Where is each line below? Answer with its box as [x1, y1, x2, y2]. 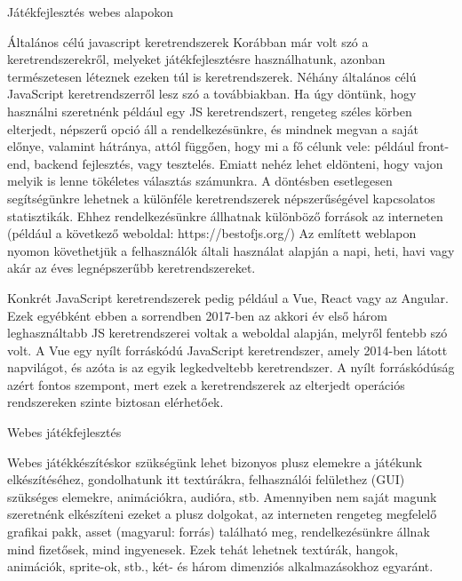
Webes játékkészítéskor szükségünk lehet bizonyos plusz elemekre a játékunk [7, 452, 423, 471]
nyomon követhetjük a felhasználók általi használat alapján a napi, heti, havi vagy [7, 241, 455, 259]
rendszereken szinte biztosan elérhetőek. [7, 393, 224, 411]
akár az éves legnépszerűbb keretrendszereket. [7, 259, 256, 277]
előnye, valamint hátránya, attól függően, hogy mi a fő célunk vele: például [7, 137, 415, 155]
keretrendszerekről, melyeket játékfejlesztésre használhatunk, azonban [7, 50, 386, 68]
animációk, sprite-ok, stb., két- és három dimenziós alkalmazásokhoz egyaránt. [7, 557, 434, 576]
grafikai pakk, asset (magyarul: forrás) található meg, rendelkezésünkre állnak [7, 522, 430, 541]
